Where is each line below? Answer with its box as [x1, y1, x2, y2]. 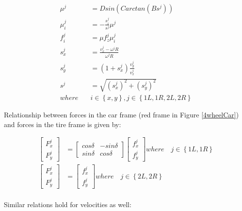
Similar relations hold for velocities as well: [4, 199, 131, 210]
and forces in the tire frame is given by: [4, 119, 121, 129]
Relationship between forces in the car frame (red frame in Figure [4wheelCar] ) [4, 110, 239, 120]
